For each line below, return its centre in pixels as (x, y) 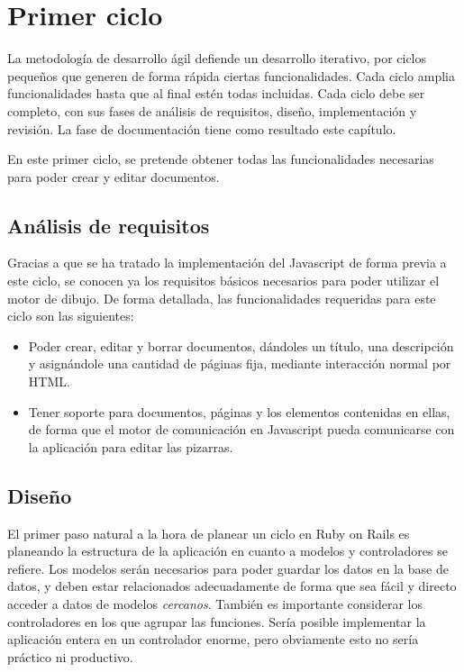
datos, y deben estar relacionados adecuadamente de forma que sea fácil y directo (232, 586)
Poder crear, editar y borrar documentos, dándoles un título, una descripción (241, 345)
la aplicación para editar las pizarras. (131, 446)
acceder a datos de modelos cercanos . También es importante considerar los (215, 604)
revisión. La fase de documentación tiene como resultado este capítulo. (202, 128)
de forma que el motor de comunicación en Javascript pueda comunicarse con (241, 429)
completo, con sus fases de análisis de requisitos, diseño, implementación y (212, 110)
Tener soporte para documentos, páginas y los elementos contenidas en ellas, (239, 411)
